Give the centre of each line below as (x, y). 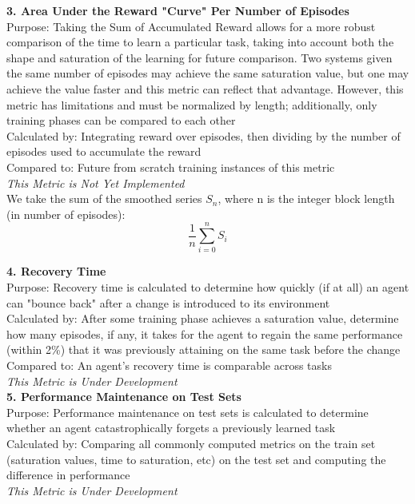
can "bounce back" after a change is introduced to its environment (168, 302)
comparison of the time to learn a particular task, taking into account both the (200, 42)
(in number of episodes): (66, 214)
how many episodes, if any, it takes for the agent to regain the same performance (205, 333)
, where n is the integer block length (306, 198)
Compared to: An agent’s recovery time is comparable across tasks (169, 365)
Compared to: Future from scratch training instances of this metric (171, 167)
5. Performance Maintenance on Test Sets (124, 397)
